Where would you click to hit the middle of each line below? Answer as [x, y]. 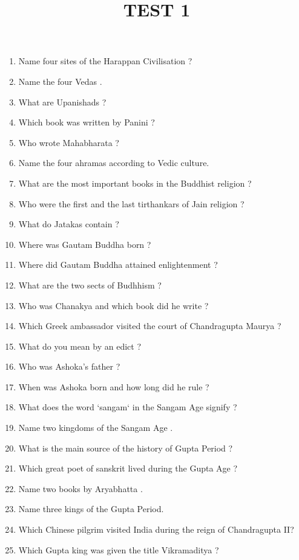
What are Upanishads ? [62, 102]
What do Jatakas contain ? [69, 224]
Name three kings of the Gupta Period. [91, 509]
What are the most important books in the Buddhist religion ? [135, 183]
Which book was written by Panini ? [87, 122]
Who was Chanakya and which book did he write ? [113, 305]
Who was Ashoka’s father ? [69, 366]
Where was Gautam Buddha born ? [85, 244]
